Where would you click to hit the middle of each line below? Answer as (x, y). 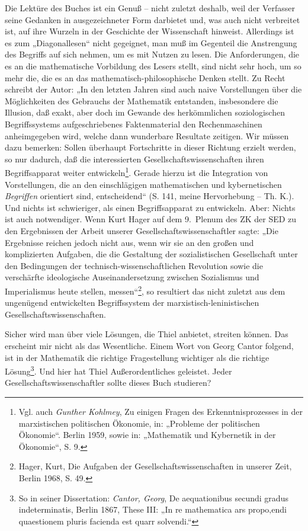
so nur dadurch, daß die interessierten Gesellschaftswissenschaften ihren (134, 159)
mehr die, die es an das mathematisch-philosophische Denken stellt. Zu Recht (145, 77)
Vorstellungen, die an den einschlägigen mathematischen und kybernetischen (143, 184)
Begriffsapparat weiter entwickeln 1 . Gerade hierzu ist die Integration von (137, 172)
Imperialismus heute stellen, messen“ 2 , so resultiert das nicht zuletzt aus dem (145, 290)
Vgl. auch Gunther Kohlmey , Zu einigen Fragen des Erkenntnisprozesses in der (161, 411)
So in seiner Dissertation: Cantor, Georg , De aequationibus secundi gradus (153, 498)
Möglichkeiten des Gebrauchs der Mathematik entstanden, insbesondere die (142, 100)
